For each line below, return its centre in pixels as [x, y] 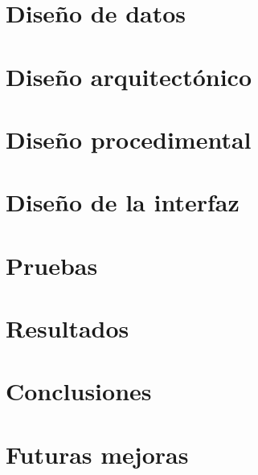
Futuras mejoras [97, 454]
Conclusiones [79, 391]
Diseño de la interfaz [123, 202]
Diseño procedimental [129, 139]
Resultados [68, 328]
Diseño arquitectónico [129, 76]
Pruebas [52, 265]
